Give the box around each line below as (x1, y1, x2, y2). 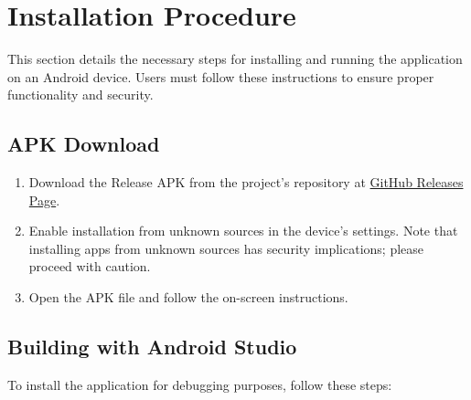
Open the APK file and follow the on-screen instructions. (28, 288, 348, 307)
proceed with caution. (28, 257, 151, 276)
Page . (28, 190, 60, 209)
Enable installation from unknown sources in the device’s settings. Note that (28, 221, 458, 240)
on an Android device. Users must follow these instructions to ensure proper (7, 67, 434, 86)
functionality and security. (7, 85, 154, 104)
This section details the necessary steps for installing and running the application (7, 49, 463, 68)
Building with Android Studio (7, 332, 297, 361)
